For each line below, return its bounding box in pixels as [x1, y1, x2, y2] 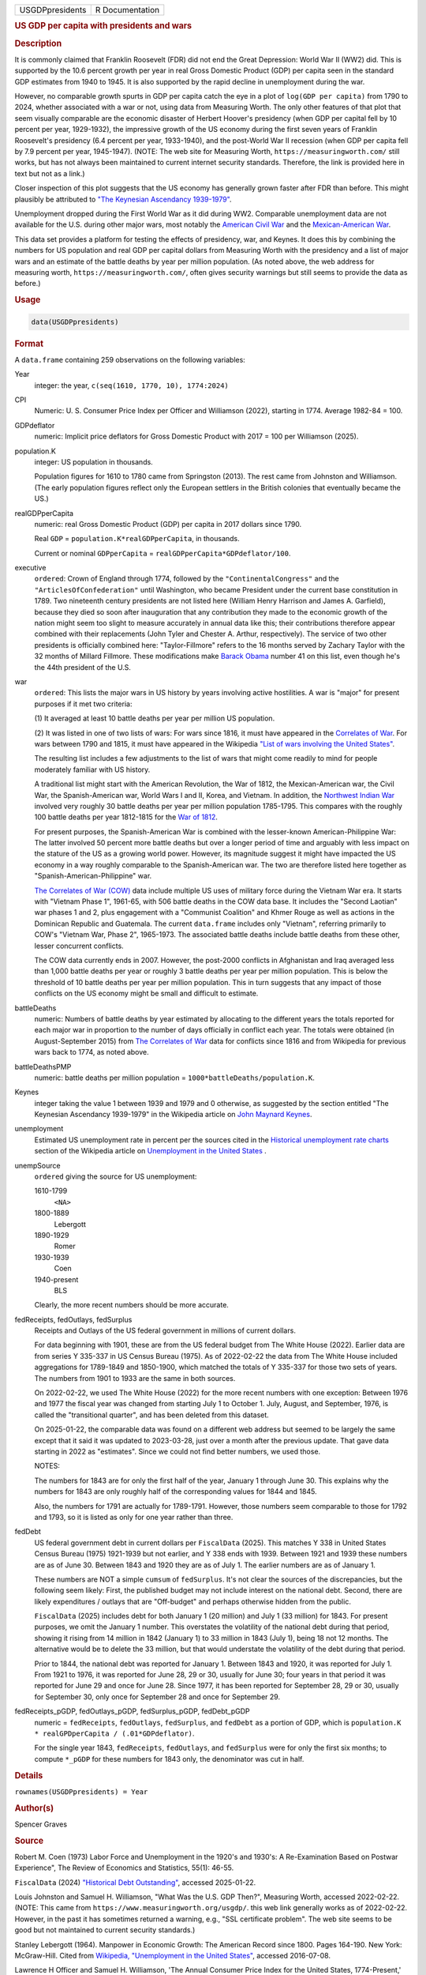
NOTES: [34, 1461, 61, 1471]
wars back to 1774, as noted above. [34, 1048, 149, 1057]
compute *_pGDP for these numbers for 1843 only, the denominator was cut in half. [34, 1754, 305, 1763]
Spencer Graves [14, 1819, 67, 1829]
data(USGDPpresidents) [31, 317, 119, 326]
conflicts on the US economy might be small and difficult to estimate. [34, 988, 259, 999]
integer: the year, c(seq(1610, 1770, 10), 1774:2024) [34, 380, 229, 390]
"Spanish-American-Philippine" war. [34, 871, 152, 881]
